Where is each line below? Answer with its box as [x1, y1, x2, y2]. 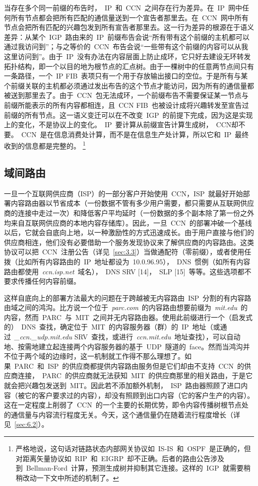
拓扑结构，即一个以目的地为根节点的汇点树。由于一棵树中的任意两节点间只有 [4, 61, 254, 71]
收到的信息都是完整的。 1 [4, 139, 86, 151]
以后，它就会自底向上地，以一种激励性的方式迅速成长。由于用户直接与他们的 [4, 227, 254, 238]
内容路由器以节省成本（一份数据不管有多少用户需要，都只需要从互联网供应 [10, 198, 254, 208]
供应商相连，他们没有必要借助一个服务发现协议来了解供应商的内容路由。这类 [4, 237, 254, 247]
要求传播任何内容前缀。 [4, 276, 80, 286]
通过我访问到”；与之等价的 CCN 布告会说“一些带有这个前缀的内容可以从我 [4, 41, 248, 52]
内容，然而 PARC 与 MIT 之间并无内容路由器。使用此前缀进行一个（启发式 [4, 312, 253, 322]
